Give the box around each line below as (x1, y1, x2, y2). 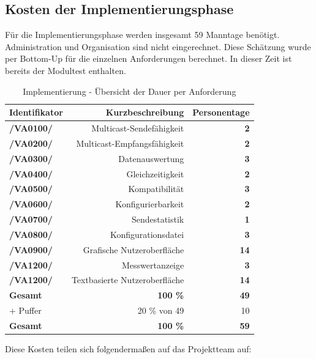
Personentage (192, 106, 250, 119)
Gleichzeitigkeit (126, 167, 184, 180)
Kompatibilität (128, 182, 184, 195)
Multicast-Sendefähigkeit (91, 122, 184, 135)
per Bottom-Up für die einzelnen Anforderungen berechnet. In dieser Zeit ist (5, 52, 292, 65)
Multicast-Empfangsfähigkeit (76, 136, 184, 149)
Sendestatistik (131, 213, 184, 226)
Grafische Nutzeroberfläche (83, 243, 184, 256)
